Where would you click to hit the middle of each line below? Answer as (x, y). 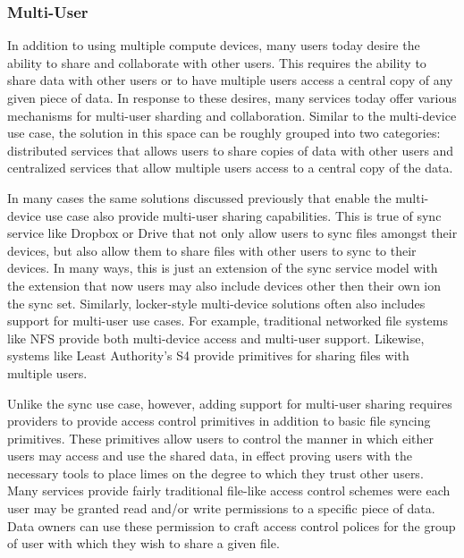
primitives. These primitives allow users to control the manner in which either (220, 438)
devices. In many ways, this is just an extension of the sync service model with (223, 268)
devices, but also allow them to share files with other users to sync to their (212, 250)
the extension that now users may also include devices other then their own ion (224, 285)
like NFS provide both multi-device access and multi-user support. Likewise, (216, 338)
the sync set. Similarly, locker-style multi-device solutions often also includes (216, 303)
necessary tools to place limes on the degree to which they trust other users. (215, 473)
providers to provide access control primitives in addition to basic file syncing (219, 421)
